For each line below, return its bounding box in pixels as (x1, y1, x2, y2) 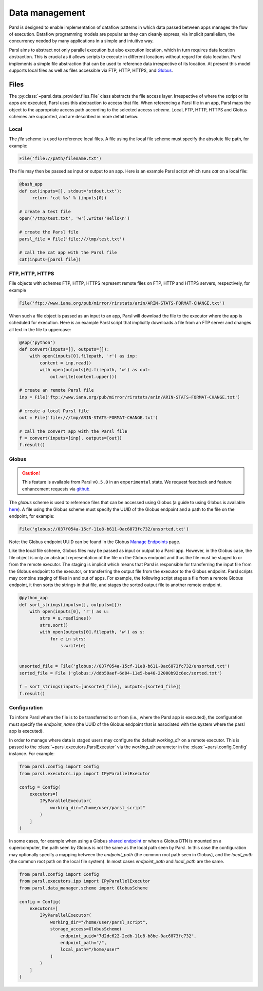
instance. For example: (9, 751, 55, 757)
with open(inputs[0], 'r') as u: (29, 609, 110, 614)
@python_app (19, 595, 48, 601)
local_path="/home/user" (60, 947, 120, 952)
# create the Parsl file (19, 230, 79, 235)
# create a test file (19, 209, 71, 214)
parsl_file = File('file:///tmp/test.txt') (19, 236, 125, 242)
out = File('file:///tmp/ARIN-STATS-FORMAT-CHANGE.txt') (19, 415, 158, 420)
